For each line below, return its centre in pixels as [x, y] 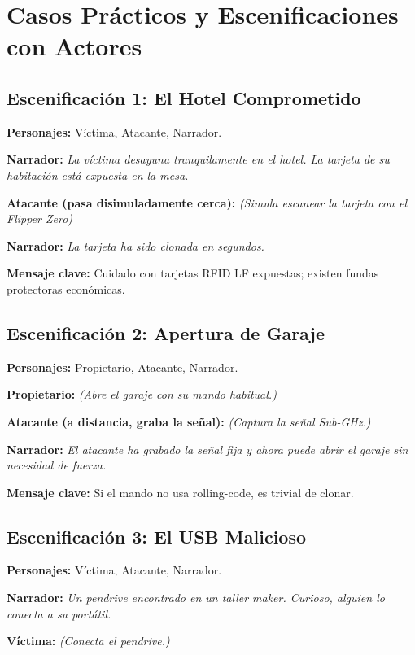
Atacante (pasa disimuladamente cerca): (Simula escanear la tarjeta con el [207, 202]
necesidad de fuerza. [57, 465]
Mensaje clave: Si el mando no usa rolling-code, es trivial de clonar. [180, 492]
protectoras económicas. [66, 288]
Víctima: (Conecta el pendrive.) [88, 641]
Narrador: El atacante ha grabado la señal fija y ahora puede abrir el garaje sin [207, 449]
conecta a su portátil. [59, 613]
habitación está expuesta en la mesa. [98, 175]
